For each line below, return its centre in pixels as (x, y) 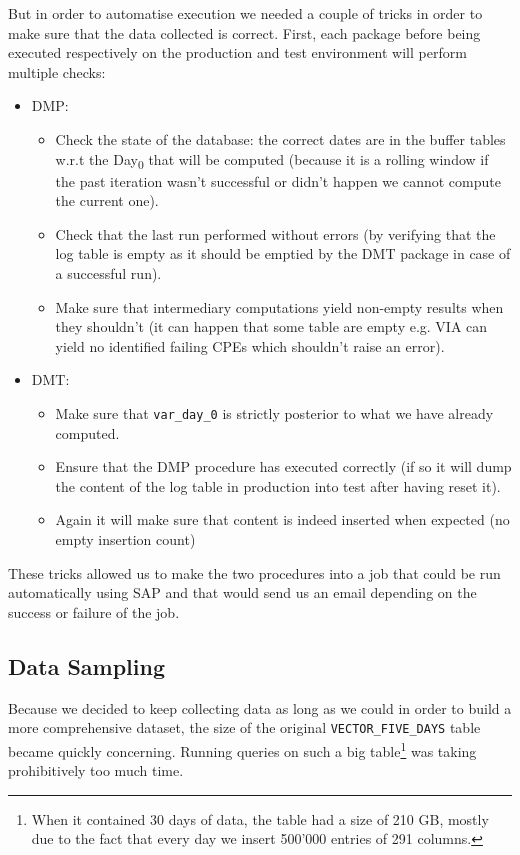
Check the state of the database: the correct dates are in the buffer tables (280, 138)
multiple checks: (57, 71)
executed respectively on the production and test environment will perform (237, 52)
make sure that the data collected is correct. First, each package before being (244, 32)
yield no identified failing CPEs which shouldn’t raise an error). (250, 345)
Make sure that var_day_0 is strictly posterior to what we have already (274, 413)
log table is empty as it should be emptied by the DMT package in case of (283, 253)
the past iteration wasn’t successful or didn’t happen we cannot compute (278, 180)
